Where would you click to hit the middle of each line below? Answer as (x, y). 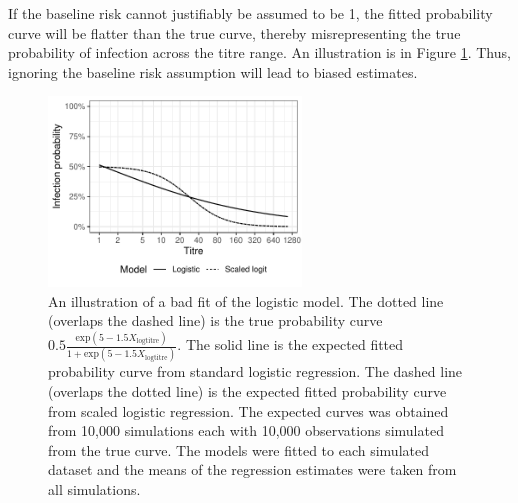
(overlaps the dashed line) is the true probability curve (215, 320)
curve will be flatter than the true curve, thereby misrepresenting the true (234, 32)
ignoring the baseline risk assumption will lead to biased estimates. (213, 71)
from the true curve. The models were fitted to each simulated (238, 449)
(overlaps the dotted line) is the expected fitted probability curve (247, 390)
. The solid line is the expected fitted (290, 344)
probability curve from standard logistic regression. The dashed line (255, 371)
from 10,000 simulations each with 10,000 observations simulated (246, 430)
